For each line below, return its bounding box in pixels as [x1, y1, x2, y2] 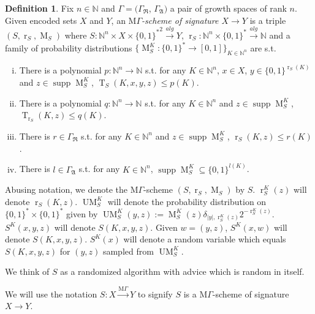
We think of [5, 265, 50, 278]
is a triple [249, 13, 286, 26]
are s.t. [250, 41, 276, 54]
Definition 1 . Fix [5, 2, 74, 14]
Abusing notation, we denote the [5, 183, 127, 196]
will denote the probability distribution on [107, 195, 267, 207]
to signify [137, 287, 173, 300]
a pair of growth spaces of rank [170, 2, 287, 14]
